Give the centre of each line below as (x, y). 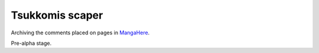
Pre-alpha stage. (31, 43)
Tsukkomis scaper (57, 15)
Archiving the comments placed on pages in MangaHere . (80, 33)
